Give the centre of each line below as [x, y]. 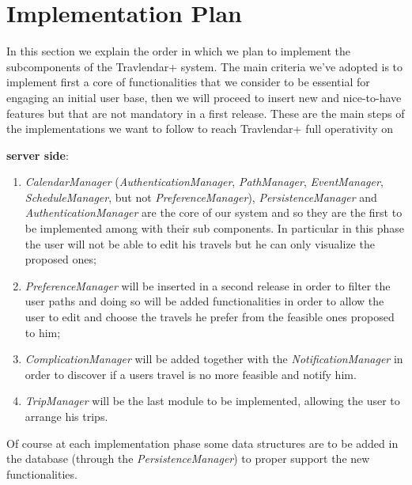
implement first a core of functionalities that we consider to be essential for [188, 82]
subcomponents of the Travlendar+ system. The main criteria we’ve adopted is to [205, 66]
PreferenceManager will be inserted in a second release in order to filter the [208, 285]
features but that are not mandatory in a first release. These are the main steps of [206, 113]
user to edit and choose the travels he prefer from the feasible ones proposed [210, 317]
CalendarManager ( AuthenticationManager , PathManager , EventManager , [204, 182]
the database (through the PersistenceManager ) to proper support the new [188, 458]
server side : [38, 155]
